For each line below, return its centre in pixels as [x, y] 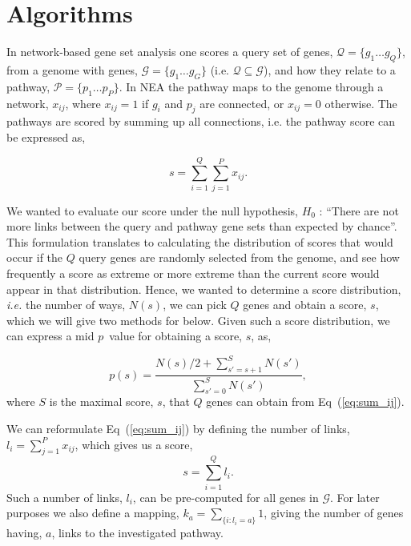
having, [24, 532]
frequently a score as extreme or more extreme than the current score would [193, 273]
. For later [355, 497]
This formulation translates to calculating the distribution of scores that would [200, 241]
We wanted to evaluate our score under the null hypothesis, [152, 210]
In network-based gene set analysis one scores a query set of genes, [170, 52]
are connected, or [242, 103]
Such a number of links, [64, 497]
